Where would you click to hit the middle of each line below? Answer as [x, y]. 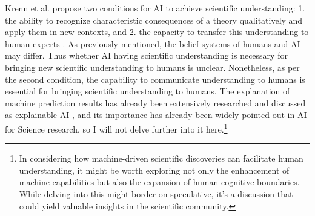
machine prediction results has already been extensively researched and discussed [155, 103]
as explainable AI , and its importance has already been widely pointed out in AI [156, 115]
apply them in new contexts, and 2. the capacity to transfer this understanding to [157, 32]
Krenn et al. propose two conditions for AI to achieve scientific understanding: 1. [155, 8]
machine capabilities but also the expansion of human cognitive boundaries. [159, 182]
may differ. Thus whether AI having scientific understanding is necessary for [146, 55]
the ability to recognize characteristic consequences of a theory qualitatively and [154, 20]
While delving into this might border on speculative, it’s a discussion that [156, 193]
